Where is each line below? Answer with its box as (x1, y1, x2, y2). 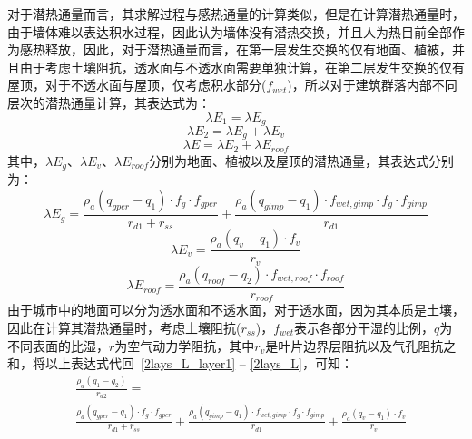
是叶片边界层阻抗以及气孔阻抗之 (265, 336, 457, 355)
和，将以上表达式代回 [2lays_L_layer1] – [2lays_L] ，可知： (7, 354, 353, 373)
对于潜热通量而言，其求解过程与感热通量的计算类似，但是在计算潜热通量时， (7, 5, 465, 23)
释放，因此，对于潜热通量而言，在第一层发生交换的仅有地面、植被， (44, 40, 452, 59)
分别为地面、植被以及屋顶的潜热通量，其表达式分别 (149, 151, 455, 170)
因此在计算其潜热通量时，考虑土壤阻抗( (7, 318, 241, 337)
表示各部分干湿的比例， (294, 318, 435, 337)
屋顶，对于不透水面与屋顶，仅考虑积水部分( (7, 75, 267, 94)
